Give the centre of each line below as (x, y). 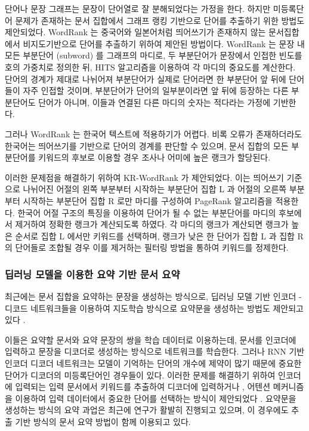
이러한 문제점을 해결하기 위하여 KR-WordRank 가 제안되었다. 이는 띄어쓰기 (144, 177)
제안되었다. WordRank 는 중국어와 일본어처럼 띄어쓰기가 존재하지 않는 (135, 32)
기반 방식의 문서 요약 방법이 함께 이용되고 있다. (103, 422)
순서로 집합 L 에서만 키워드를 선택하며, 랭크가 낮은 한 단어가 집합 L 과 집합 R (159, 235)
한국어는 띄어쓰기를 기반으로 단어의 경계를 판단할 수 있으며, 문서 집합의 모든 (147, 145)
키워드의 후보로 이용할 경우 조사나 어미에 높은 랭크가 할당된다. (154, 157)
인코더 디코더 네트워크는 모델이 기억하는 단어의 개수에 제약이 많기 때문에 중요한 (153, 363)
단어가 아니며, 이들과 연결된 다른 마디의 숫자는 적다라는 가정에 (154, 102)
